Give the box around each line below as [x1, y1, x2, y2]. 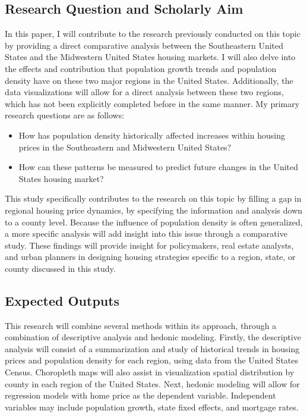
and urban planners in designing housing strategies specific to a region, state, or [5, 250, 296, 263]
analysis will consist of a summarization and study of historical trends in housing [5, 342, 300, 355]
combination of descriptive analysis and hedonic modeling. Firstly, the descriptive [5, 331, 301, 343]
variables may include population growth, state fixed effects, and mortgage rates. [5, 400, 299, 413]
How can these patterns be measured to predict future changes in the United [18, 161, 299, 173]
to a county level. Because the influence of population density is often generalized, [5, 215, 303, 228]
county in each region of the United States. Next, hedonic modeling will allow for [5, 377, 300, 390]
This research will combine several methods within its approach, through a [5, 319, 277, 331]
